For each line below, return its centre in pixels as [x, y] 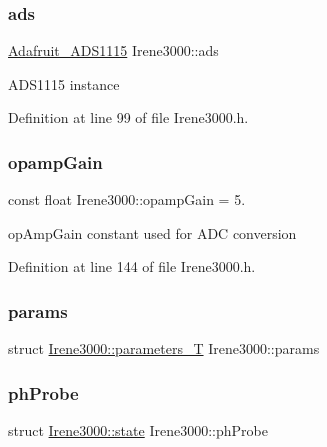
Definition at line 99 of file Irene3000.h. [128, 117]
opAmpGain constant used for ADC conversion [152, 232]
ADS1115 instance [64, 83]
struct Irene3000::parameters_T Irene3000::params [164, 348]
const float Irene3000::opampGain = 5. [127, 199]
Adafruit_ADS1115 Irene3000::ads [113, 50]
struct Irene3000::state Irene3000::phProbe [138, 430]
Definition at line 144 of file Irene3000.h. [132, 266]
